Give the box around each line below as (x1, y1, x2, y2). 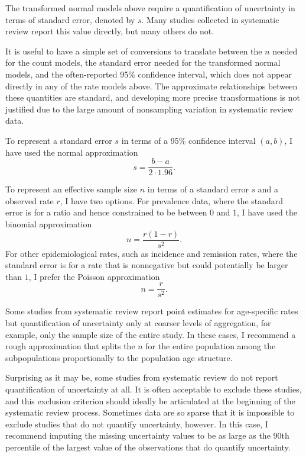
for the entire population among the (145, 340, 276, 352)
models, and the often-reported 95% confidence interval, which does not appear (5, 67, 292, 80)
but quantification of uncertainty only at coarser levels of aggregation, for (5, 317, 271, 329)
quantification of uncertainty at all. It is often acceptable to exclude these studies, (5, 383, 302, 395)
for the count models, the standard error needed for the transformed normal (5, 56, 281, 69)
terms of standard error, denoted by (5, 13, 135, 25)
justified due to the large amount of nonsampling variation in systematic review (5, 102, 294, 115)
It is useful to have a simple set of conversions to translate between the (5, 44, 262, 57)
